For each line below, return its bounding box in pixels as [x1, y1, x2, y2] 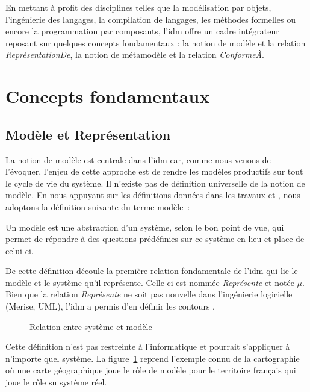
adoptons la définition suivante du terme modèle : [5, 200, 190, 213]
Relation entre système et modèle [29, 320, 152, 332]
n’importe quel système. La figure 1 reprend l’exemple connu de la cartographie [5, 352, 300, 364]
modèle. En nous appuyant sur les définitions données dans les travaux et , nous [5, 188, 300, 201]
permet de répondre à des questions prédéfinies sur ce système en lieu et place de [5, 232, 305, 245]
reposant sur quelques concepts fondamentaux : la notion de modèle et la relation [5, 36, 306, 49]
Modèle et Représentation [5, 125, 171, 143]
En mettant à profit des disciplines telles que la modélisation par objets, [5, 1, 271, 13]
